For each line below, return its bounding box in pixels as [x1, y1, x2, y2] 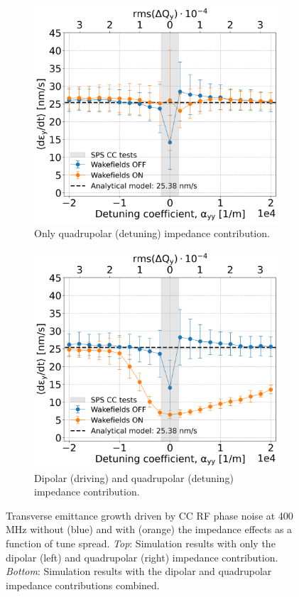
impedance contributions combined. [6, 577, 160, 592]
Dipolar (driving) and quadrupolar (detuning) [34, 470, 234, 485]
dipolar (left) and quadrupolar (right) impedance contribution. [6, 549, 278, 564]
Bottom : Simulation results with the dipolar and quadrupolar [6, 564, 272, 579]
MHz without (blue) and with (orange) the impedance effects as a [6, 522, 293, 537]
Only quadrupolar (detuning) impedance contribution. [34, 225, 270, 240]
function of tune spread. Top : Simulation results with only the [6, 535, 276, 550]
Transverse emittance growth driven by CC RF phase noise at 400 [6, 508, 293, 522]
